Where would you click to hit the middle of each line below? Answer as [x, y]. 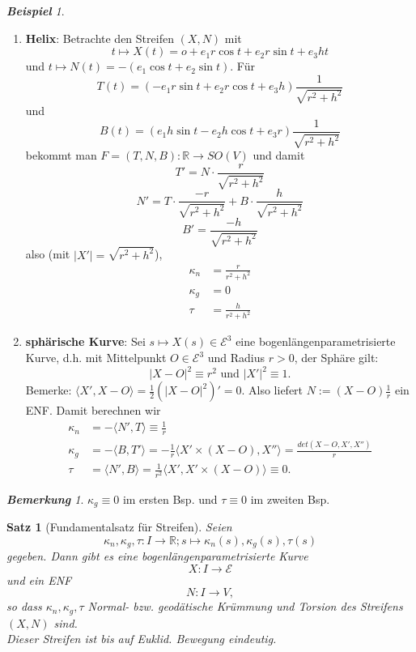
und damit [279, 155]
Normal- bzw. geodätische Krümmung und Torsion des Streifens [245, 606]
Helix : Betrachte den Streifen [100, 38]
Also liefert [276, 390]
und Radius [236, 358]
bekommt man [61, 155]
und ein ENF [39, 580]
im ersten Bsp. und [170, 499]
